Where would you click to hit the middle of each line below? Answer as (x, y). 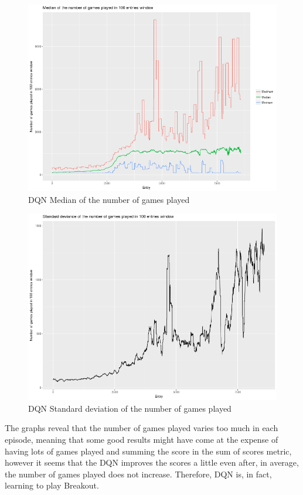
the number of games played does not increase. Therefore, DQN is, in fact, (138, 474)
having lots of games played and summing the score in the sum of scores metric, (148, 451)
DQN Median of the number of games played (109, 199)
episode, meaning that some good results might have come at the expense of (142, 439)
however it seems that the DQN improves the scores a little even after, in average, (152, 462)
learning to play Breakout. (52, 485)
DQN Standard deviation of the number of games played (130, 408)
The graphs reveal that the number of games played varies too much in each (142, 428)
